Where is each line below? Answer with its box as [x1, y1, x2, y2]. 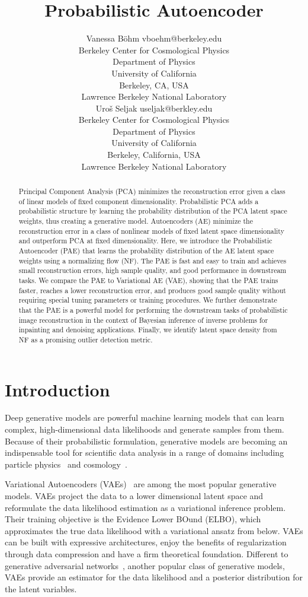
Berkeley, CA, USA [119, 78, 189, 91]
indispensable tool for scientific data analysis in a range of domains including [5, 446, 284, 459]
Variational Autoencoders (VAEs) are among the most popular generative [5, 478, 277, 490]
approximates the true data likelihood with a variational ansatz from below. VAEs [5, 524, 303, 536]
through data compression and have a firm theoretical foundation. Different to [5, 548, 288, 560]
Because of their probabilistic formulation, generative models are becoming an [5, 434, 288, 447]
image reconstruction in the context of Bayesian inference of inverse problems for [18, 315, 268, 325]
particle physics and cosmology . [5, 458, 127, 470]
